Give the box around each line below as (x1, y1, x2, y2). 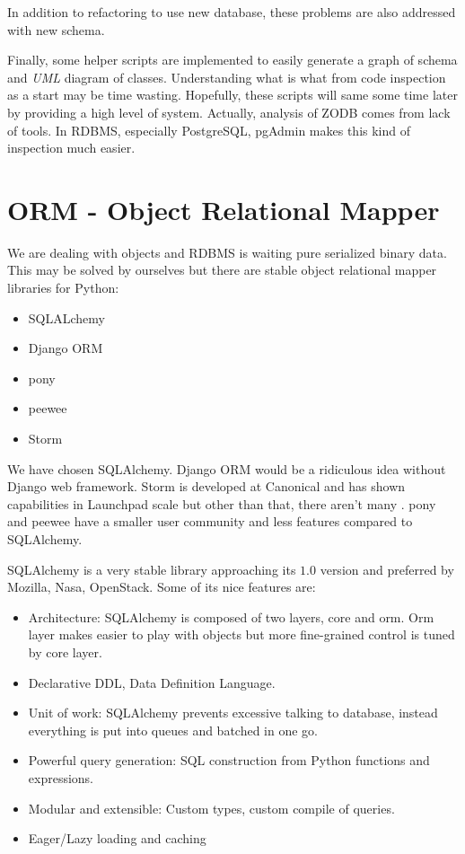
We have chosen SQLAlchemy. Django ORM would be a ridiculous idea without (7, 459, 446, 478)
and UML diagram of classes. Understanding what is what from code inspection (7, 67, 446, 86)
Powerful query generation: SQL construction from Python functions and (28, 751, 430, 770)
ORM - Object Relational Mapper (7, 190, 440, 227)
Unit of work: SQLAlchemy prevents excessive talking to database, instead (28, 703, 438, 722)
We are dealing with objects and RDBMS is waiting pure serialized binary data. (7, 242, 447, 261)
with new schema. (7, 20, 105, 39)
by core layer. (28, 642, 102, 661)
